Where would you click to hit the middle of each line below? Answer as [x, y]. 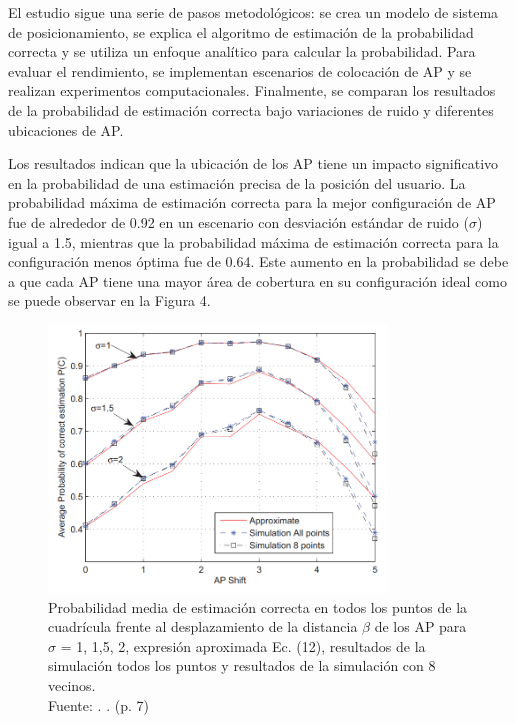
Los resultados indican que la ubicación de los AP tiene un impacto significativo [253, 163]
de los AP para [420, 626]
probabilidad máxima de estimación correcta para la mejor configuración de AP [252, 202]
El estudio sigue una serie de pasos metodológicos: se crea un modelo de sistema [253, 12]
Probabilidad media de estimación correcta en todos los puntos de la [258, 606]
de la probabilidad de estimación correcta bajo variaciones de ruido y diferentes [251, 109]
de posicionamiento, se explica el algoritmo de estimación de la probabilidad [241, 31]
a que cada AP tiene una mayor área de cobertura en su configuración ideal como [257, 280]
